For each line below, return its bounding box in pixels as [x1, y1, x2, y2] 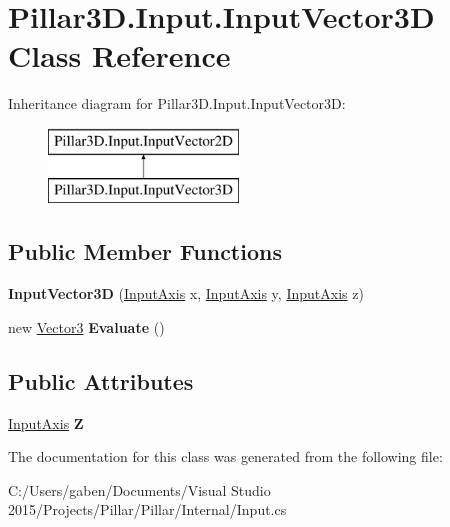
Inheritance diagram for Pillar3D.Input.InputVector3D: [8, 93, 346, 114]
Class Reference [8, 35, 231, 76]
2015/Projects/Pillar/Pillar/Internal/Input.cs [8, 499, 287, 520]
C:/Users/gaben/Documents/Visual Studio [8, 479, 271, 500]
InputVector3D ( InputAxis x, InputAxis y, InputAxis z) [8, 283, 364, 304]
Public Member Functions [8, 236, 282, 267]
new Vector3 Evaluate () [8, 316, 165, 337]
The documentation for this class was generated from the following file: [8, 446, 443, 467]
